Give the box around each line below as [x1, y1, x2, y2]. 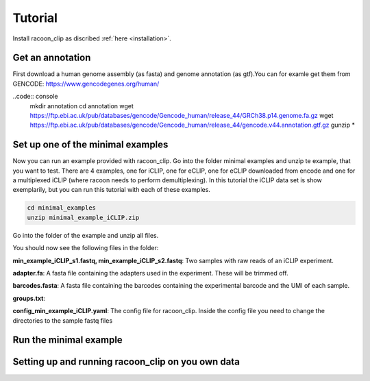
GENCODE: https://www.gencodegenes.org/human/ [12, 79, 160, 88]
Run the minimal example [12, 334, 123, 346]
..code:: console [12, 93, 58, 101]
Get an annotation [12, 52, 91, 64]
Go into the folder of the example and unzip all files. [12, 231, 159, 239]
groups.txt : [12, 294, 46, 302]
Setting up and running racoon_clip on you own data [12, 356, 240, 368]
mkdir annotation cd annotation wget [29, 101, 134, 110]
